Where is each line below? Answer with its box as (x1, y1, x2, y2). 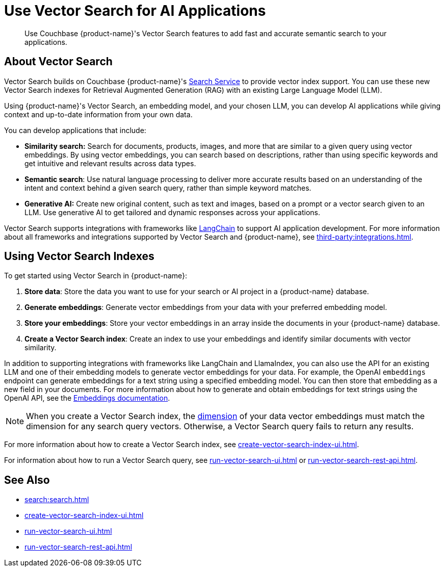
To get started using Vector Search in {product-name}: (4, 271, 188, 280)
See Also (4, 473, 50, 486)
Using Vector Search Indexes (4, 250, 154, 263)
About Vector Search (4, 55, 113, 68)
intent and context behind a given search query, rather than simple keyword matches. (24, 183, 311, 192)
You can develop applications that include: (4, 125, 146, 135)
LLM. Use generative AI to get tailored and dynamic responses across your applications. (24, 207, 321, 217)
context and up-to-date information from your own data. (4, 110, 193, 119)
